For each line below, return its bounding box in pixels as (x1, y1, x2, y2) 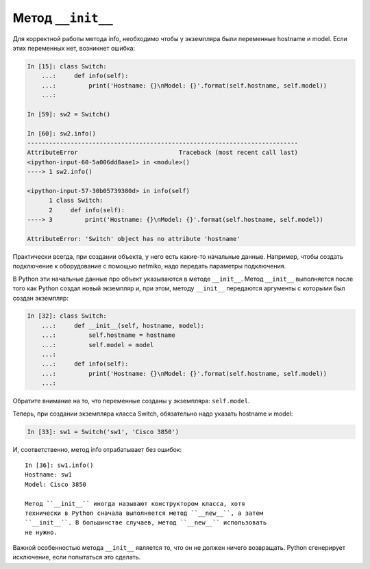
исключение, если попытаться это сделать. (12, 553, 141, 561)
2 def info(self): (49, 206, 125, 214)
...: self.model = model (41, 341, 154, 349)
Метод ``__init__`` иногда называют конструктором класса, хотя (25, 500, 246, 507)
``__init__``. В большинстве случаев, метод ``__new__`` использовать (25, 519, 267, 527)
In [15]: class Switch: (27, 62, 108, 70)
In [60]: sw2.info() (27, 129, 96, 137)
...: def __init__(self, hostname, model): (41, 322, 205, 329)
